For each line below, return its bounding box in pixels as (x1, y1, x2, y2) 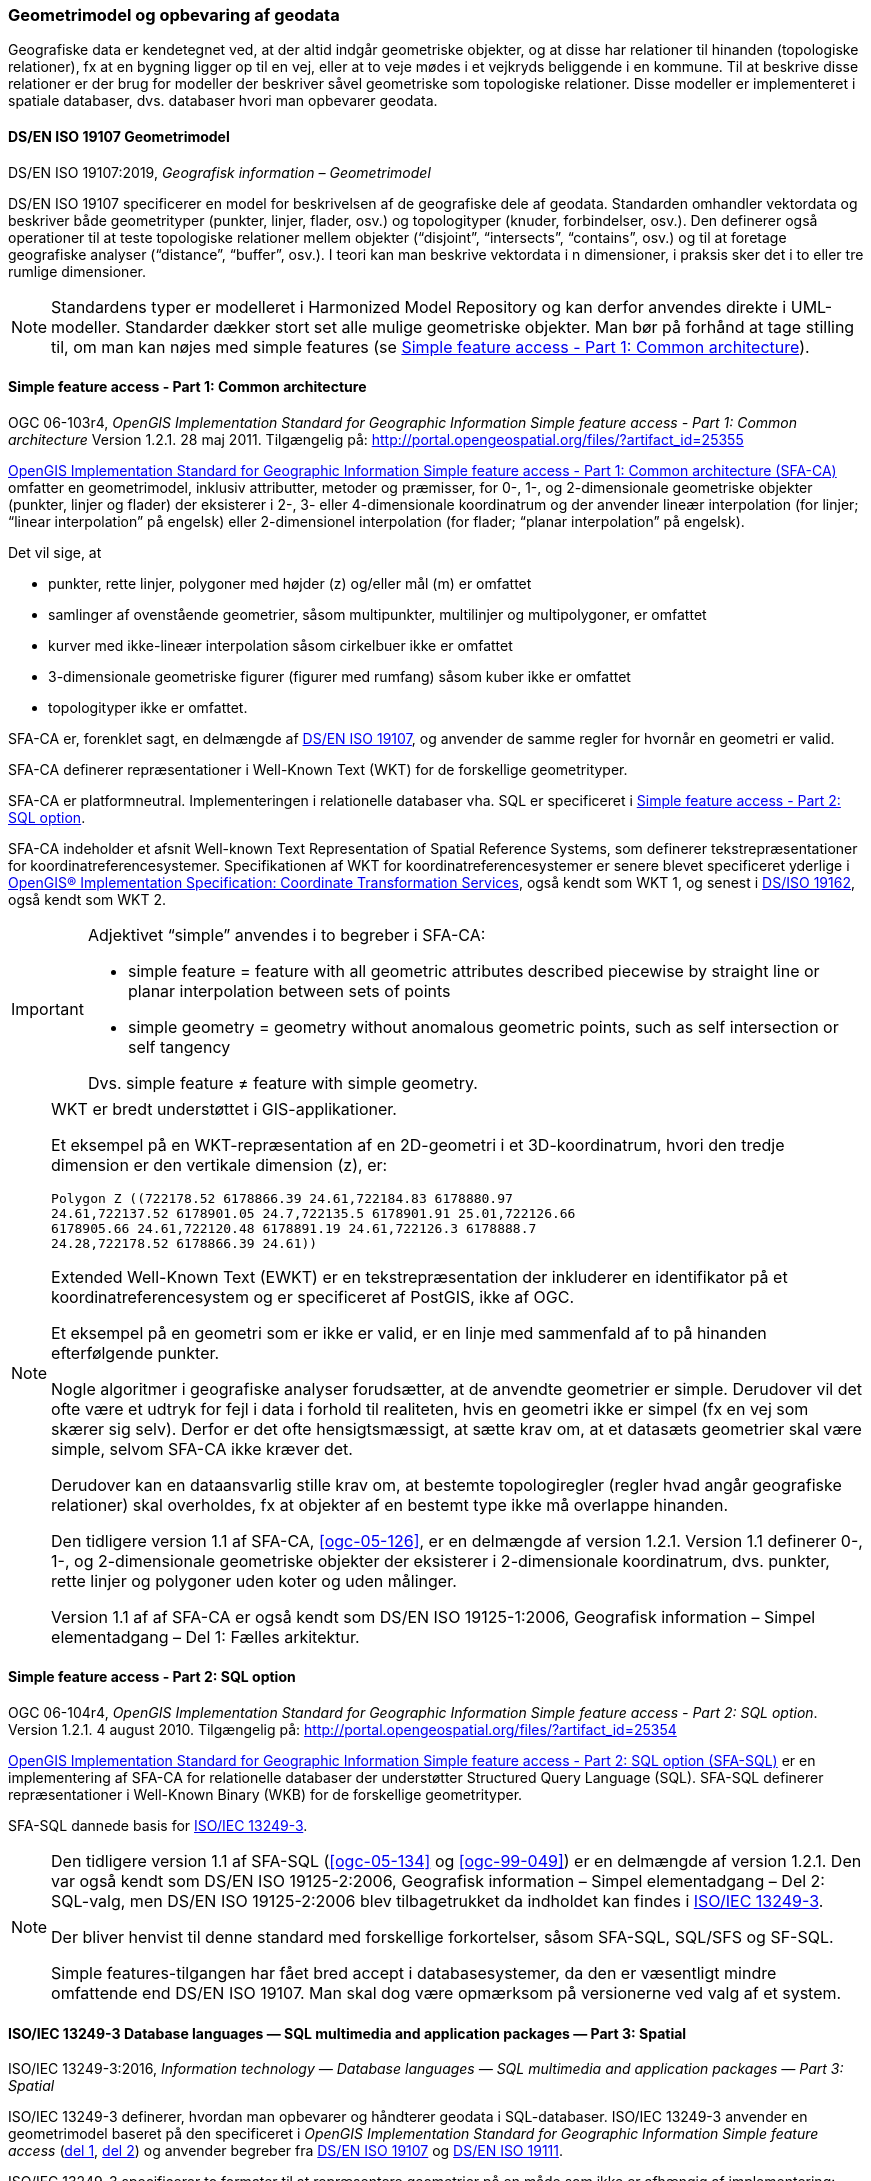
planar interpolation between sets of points (127, 980, 451, 1001)
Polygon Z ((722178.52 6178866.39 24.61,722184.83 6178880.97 (51, 1190, 513, 1206)
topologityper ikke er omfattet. (48, 698, 248, 716)
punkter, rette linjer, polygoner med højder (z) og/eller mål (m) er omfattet (48, 574, 532, 592)
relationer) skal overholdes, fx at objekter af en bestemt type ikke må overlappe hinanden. (51, 1494, 729, 1515)
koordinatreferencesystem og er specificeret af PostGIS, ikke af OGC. (51, 1286, 575, 1307)
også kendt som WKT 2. (8, 890, 166, 908)
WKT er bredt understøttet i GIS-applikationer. (51, 1098, 397, 1119)
